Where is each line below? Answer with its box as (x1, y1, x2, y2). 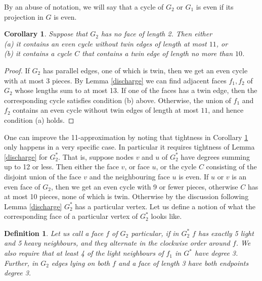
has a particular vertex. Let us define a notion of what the (75, 201, 255, 211)
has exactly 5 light (198, 227, 254, 238)
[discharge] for (4, 151, 48, 162)
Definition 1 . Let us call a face (4, 227, 104, 238)
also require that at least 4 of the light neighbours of (4, 248, 164, 258)
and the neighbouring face (89, 171, 170, 181)
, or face (124, 161, 150, 172)
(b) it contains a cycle (4, 48, 72, 59)
